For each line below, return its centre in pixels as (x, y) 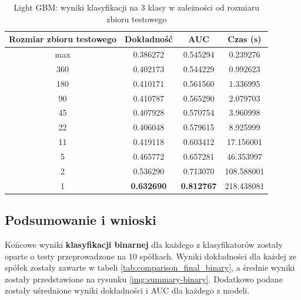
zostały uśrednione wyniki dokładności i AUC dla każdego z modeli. (127, 290)
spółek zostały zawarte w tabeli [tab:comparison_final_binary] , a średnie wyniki (150, 267)
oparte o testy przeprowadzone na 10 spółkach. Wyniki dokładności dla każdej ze (150, 256)
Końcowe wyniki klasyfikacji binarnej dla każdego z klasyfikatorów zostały (144, 244)
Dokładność (149, 39)
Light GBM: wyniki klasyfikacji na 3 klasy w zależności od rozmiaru (137, 7)
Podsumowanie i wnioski (81, 220)
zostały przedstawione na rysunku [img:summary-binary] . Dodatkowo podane (144, 279)
